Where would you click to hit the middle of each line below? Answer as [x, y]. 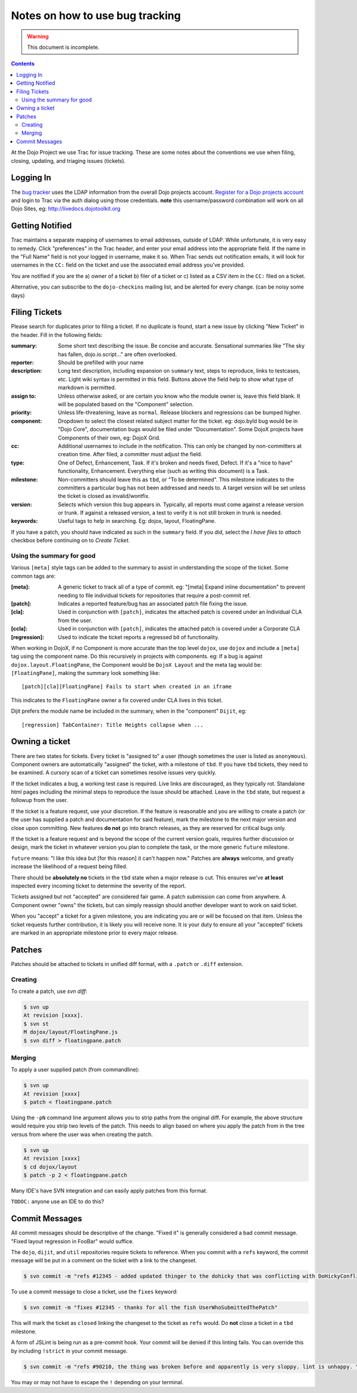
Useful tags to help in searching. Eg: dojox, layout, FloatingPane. [137, 521]
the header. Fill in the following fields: [57, 335]
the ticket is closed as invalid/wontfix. [104, 496]
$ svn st [36, 1024]
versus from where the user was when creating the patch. [82, 1134]
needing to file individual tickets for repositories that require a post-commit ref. [154, 595]
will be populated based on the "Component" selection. [126, 404]
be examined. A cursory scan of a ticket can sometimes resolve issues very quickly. [114, 773]
